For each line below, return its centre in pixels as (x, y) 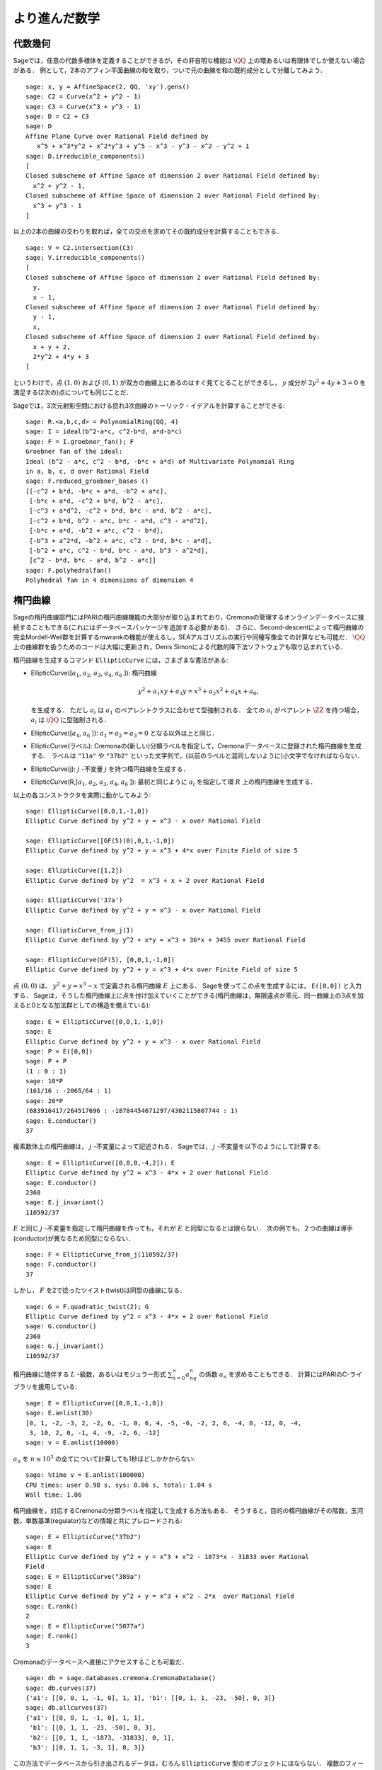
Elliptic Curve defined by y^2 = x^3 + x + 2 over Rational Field (145, 880)
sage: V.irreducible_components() (85, 258)
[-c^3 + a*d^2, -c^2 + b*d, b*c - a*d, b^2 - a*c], (121, 511)
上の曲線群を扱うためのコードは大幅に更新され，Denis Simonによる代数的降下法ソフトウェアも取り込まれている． (180, 647)
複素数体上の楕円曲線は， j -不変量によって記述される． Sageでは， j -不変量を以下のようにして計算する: (167, 1146)
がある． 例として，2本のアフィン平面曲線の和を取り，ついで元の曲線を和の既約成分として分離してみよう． (170, 70)
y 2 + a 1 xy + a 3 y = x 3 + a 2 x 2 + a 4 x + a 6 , (198, 692)
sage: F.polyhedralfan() (69, 570)
